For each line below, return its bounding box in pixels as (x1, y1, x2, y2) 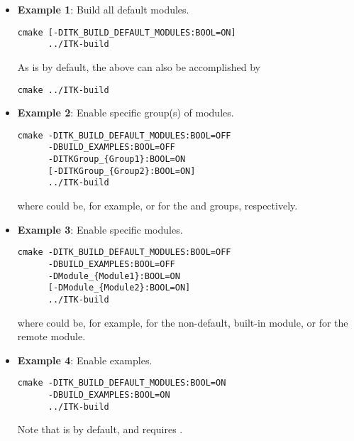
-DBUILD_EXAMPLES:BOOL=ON (48, 389, 170, 400)
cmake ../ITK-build (17, 85, 109, 95)
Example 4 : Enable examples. (17, 352, 153, 367)
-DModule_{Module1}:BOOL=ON (48, 271, 180, 281)
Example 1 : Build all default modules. (17, 2, 189, 16)
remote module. (17, 329, 86, 344)
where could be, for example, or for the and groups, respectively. (17, 198, 298, 213)
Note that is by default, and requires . (17, 422, 183, 437)
